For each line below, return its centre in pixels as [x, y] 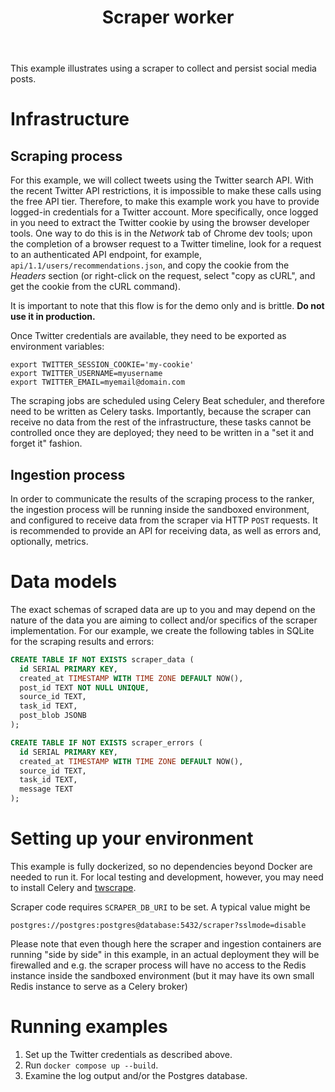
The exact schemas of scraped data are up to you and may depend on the [163, 609]
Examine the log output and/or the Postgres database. [136, 1075]
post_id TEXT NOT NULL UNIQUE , [84, 687]
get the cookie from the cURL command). [96, 287]
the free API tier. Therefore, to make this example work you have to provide [165, 202]
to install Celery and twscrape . [73, 887]
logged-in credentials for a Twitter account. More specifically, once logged [164, 212]
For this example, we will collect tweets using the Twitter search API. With [162, 180]
